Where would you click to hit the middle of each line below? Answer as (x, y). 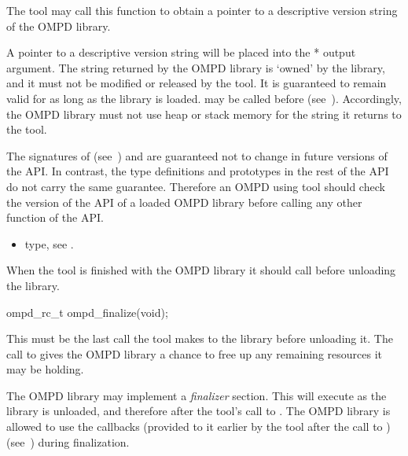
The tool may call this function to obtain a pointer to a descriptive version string (202, 10)
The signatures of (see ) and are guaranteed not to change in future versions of (197, 155)
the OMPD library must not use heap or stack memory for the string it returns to (204, 114)
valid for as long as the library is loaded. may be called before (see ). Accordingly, (204, 98)
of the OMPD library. (59, 26)
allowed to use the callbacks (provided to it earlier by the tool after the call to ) (198, 427)
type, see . (49, 243)
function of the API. (55, 217)
